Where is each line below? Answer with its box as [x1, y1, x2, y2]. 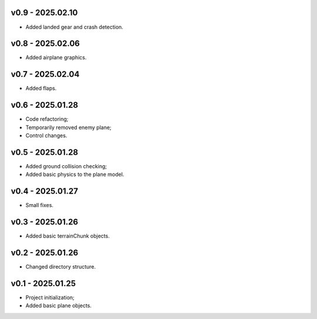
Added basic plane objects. [25, 302, 92, 309]
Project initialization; [25, 294, 75, 301]
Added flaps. [25, 85, 57, 92]
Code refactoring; [25, 116, 69, 123]
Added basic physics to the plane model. [25, 171, 124, 178]
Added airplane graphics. [25, 54, 87, 61]
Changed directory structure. [25, 263, 96, 270]
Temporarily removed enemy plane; [25, 124, 112, 131]
